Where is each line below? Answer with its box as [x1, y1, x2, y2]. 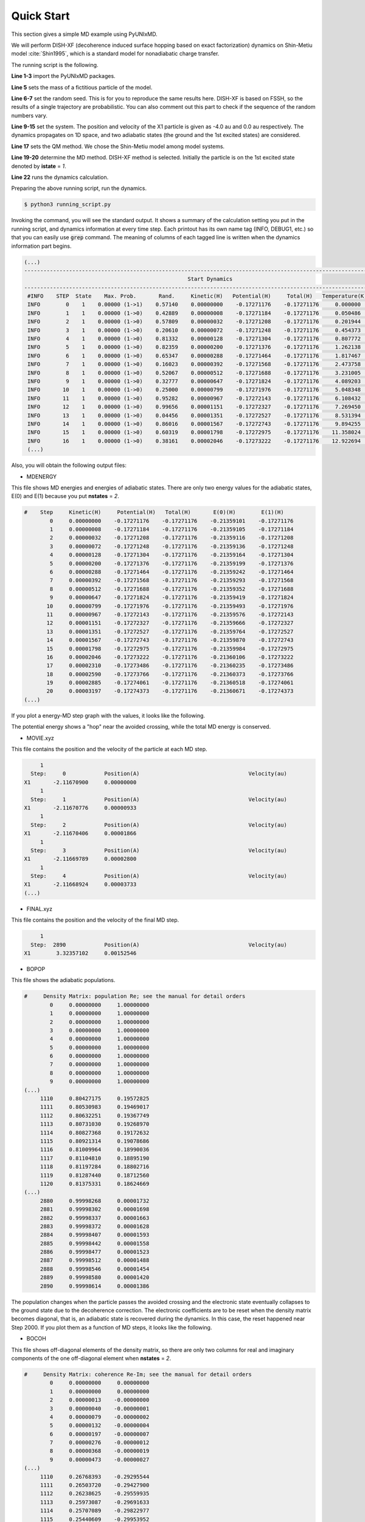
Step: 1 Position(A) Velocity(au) [30, 796, 287, 803]
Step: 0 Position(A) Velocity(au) [30, 770, 287, 777]
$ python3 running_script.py [24, 201, 111, 208]
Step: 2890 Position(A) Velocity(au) [30, 941, 287, 948]
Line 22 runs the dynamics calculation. [11, 174, 109, 181]
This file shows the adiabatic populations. [11, 977, 116, 984]
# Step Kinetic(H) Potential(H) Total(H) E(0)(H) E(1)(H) [24, 509, 284, 516]
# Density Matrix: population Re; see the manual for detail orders [24, 993, 246, 1000]
